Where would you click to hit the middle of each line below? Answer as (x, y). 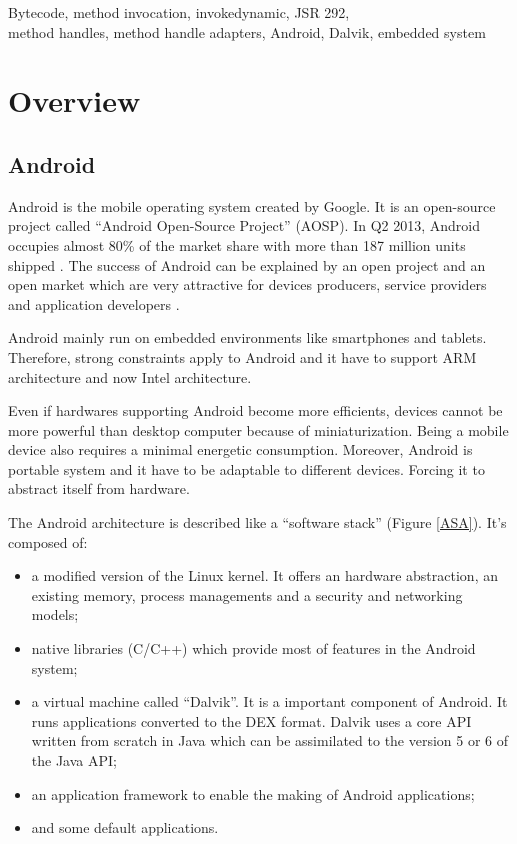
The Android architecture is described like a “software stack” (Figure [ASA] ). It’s (257, 522)
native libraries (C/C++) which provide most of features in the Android (253, 648)
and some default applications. (125, 827)
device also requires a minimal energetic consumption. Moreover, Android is (240, 449)
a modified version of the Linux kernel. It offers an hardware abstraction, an (264, 575)
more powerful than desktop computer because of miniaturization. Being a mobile (258, 429)
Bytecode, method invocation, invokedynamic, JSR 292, (179, 12)
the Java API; (74, 760)
